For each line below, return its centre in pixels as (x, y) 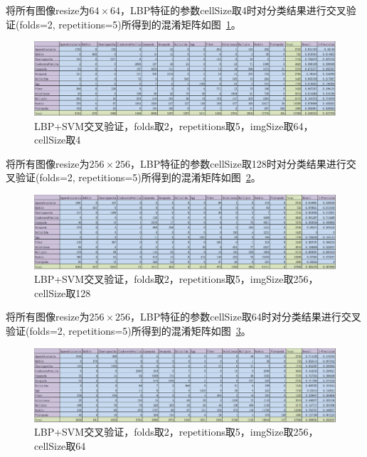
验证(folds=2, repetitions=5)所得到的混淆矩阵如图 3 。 (128, 331)
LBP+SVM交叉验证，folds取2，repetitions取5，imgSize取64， (174, 125)
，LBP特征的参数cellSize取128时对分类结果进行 (238, 163)
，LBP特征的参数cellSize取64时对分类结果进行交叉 (246, 317)
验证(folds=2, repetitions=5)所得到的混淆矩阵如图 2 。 (138, 177)
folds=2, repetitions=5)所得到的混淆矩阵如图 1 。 (130, 24)
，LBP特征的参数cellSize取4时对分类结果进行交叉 (233, 10)
